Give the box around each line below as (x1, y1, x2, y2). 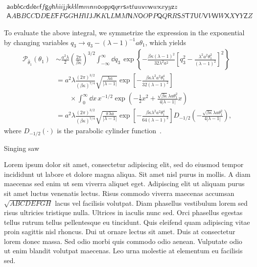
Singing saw (4, 143, 40, 153)
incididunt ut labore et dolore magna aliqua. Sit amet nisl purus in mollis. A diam (4, 169, 251, 179)
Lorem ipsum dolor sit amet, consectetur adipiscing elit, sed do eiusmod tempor (4, 159, 244, 170)
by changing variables (4, 37, 69, 47)
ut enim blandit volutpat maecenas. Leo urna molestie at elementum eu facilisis (4, 245, 243, 256)
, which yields (145, 37, 187, 47)
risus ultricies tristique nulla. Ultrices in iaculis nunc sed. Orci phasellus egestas (4, 207, 243, 218)
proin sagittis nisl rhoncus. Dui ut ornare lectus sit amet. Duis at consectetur (4, 226, 235, 237)
